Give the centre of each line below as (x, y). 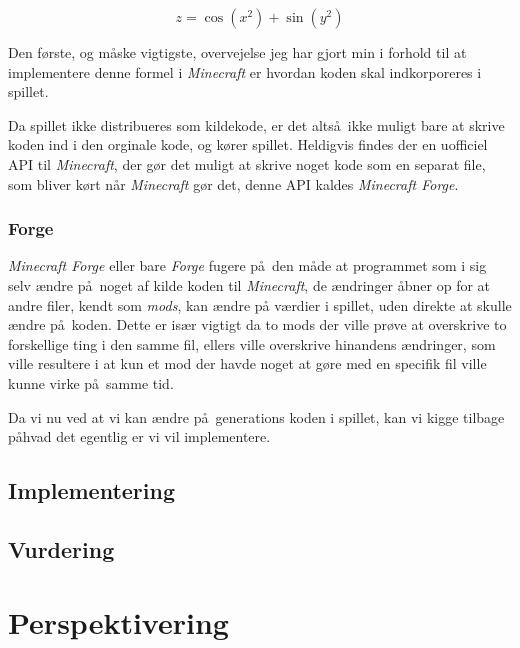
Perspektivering (118, 622)
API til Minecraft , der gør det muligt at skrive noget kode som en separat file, (247, 163)
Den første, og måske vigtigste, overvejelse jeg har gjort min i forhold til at (237, 52)
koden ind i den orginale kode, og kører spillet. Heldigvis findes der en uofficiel (248, 144)
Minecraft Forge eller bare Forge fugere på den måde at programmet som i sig (247, 265)
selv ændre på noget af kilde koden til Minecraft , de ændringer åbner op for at (249, 284)
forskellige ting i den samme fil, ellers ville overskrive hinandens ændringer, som (252, 343)
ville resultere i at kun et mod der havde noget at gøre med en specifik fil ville (247, 363)
